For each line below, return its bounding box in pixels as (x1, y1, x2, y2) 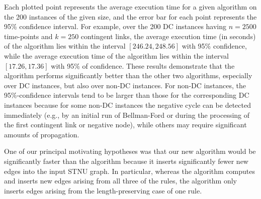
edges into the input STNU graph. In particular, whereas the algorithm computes (4, 165, 255, 176)
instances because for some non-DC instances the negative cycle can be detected (4, 99, 251, 110)
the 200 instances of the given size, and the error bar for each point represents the (4, 11, 257, 22)
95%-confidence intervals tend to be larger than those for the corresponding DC (4, 90, 249, 100)
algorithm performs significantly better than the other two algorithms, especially (4, 70, 252, 81)
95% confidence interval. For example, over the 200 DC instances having (4, 21, 227, 32)
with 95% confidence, (182, 41, 247, 51)
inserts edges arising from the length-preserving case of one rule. (4, 185, 202, 195)
